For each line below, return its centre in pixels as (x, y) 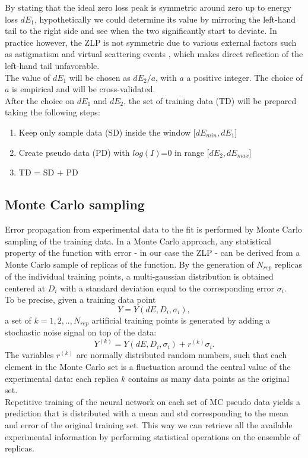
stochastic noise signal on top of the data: (81, 332)
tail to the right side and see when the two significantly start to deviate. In (141, 31)
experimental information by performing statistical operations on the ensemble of (153, 436)
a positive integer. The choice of (245, 77)
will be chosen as (100, 77)
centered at (25, 288)
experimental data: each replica (62, 378)
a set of (18, 320)
